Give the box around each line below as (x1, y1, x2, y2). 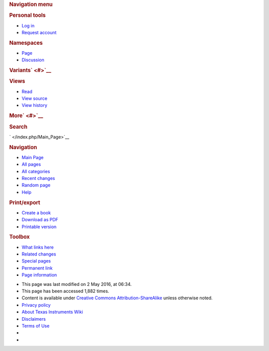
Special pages (21, 258, 51, 264)
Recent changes (21, 175, 55, 181)
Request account (21, 29, 57, 35)
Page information (21, 272, 57, 278)
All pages (21, 162, 41, 168)
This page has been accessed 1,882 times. (21, 288, 110, 294)
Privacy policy (21, 302, 51, 308)
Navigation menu (9, 1, 53, 7)
